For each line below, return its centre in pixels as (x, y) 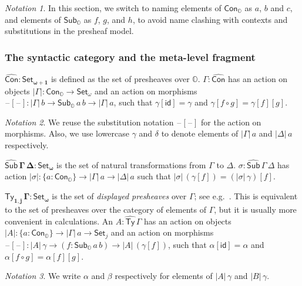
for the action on (231, 122)
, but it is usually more (255, 210)
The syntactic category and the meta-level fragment (130, 57)
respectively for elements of (164, 276)
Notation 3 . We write (43, 276)
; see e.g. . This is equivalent (246, 196)
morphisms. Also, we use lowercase (67, 133)
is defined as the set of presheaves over (120, 79)
